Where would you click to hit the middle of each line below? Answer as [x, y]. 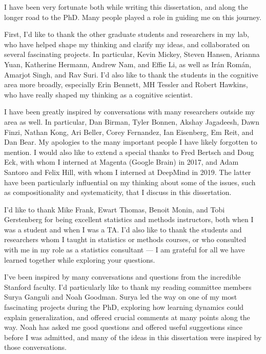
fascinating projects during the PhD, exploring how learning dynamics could [124, 307]
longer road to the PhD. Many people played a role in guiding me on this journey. [133, 17]
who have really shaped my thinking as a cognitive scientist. [98, 94]
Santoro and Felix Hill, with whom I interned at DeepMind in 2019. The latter [128, 172]
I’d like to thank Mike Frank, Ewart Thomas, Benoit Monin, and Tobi [115, 209]
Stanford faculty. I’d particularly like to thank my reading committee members [128, 287]
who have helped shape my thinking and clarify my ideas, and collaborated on [127, 44]
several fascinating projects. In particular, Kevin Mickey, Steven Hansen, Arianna [132, 54]
